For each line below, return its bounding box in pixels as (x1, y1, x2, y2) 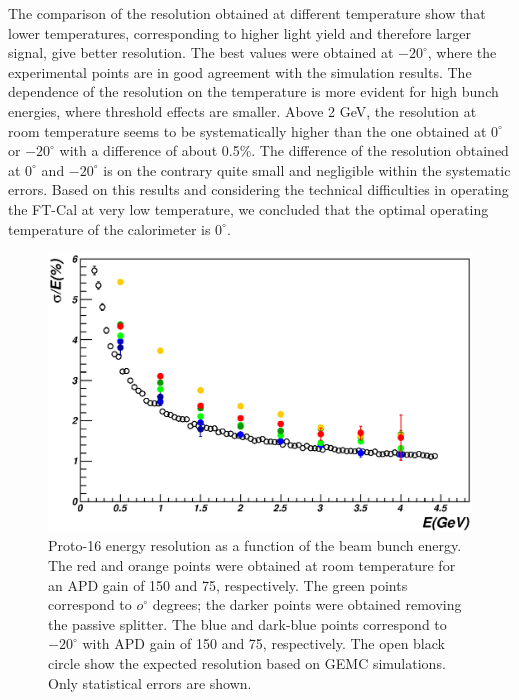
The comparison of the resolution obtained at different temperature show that (8, 3, 486, 23)
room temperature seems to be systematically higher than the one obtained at (8, 120, 487, 141)
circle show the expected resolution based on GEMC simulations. (48, 652, 446, 673)
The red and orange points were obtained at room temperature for (48, 554, 456, 575)
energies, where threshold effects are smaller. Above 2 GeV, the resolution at (8, 100, 477, 121)
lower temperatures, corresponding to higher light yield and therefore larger (8, 22, 471, 43)
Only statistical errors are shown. (48, 672, 252, 693)
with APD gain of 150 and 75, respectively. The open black (82, 633, 445, 654)
